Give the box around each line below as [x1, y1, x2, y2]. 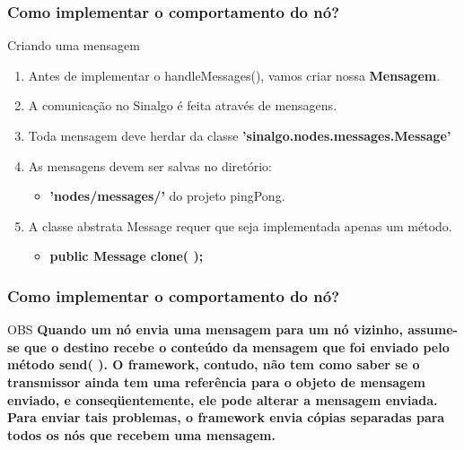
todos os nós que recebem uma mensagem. [7, 425, 276, 444]
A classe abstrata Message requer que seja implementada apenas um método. [28, 216, 452, 235]
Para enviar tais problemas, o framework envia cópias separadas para [7, 408, 445, 427]
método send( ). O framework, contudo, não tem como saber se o [7, 355, 420, 374]
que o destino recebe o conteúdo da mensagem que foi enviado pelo [24, 337, 450, 356]
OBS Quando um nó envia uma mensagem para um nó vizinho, [7, 320, 403, 339]
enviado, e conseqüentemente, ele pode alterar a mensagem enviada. [7, 390, 438, 409]
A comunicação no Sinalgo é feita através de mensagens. [28, 96, 337, 115]
